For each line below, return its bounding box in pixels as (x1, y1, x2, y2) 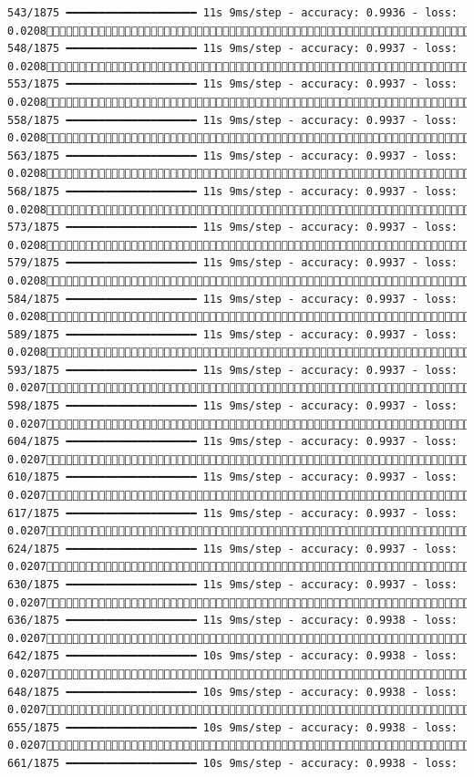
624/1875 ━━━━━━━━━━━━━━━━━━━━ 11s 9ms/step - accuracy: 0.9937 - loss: (7, 542, 458, 555)
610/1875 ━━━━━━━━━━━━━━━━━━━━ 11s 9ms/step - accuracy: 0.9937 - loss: (7, 471, 458, 484)
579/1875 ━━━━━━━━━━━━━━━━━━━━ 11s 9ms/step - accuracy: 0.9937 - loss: (7, 256, 458, 270)
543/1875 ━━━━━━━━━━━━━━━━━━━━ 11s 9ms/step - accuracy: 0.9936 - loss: (7, 6, 458, 19)
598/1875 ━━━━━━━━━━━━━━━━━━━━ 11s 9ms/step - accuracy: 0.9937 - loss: (7, 399, 458, 413)
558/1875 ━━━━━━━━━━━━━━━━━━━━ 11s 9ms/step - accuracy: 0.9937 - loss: (7, 113, 458, 127)
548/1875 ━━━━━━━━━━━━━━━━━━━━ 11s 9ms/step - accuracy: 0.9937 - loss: (7, 42, 458, 56)
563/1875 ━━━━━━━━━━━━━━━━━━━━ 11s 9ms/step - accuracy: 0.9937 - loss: (7, 149, 458, 162)
